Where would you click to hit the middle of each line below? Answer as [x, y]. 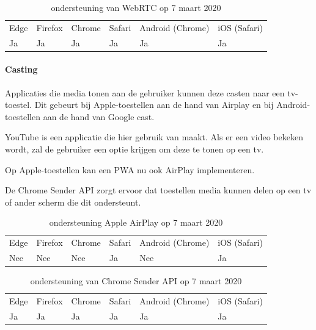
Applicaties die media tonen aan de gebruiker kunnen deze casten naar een [145, 92]
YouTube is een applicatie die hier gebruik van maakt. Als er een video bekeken [154, 137]
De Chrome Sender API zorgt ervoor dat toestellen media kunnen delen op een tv [158, 190]
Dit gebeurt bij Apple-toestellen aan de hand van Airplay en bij [154, 105]
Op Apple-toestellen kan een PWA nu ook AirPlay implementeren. [130, 169]
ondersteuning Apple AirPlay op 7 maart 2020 [136, 222]
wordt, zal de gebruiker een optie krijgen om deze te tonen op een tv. [134, 149]
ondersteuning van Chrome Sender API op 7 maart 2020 [136, 281]
